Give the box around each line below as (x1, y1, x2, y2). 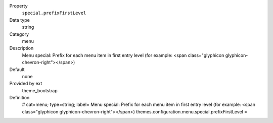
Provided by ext (9, 81, 42, 87)
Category (9, 31, 29, 37)
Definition (9, 95, 30, 101)
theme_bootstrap (22, 87, 58, 93)
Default (9, 66, 25, 73)
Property (9, 3, 28, 9)
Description (9, 45, 34, 51)
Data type (9, 17, 30, 23)
